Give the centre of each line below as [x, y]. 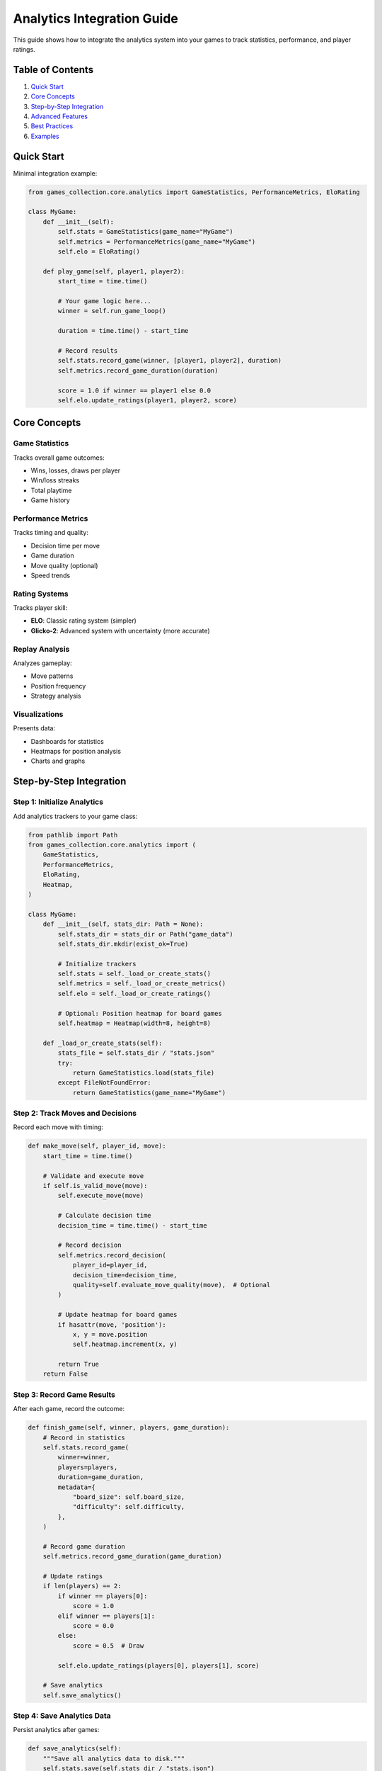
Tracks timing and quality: [51, 533]
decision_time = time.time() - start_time [133, 1225]
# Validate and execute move [93, 1176]
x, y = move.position [110, 1334]
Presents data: [34, 728]
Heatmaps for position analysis [76, 752]
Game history [50, 500]
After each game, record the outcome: [69, 1409]
